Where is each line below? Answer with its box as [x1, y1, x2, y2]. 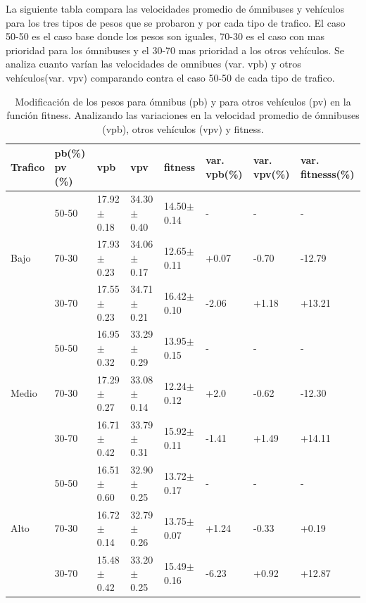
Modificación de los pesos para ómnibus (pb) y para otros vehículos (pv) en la [15, 94, 351, 108]
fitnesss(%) [300, 166, 355, 181]
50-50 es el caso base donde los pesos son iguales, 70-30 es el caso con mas [6, 29, 324, 44]
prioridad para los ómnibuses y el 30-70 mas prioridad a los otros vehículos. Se [6, 42, 345, 57]
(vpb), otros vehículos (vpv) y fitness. [102, 121, 264, 136]
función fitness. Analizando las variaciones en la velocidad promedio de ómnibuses [6, 108, 360, 122]
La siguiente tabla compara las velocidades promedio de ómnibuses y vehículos [6, 1, 344, 15]
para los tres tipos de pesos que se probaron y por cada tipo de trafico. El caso [6, 15, 346, 30]
